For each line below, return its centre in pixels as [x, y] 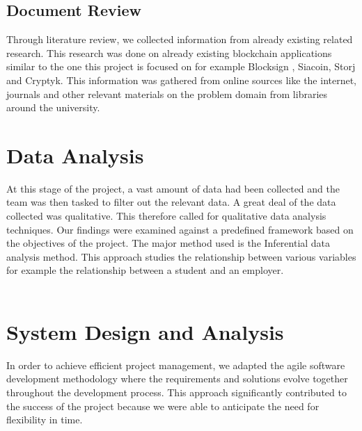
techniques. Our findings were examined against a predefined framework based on [180, 229]
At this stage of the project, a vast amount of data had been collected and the [173, 188]
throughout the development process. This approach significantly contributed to [176, 392]
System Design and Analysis [145, 331]
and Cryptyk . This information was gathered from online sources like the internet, [182, 80]
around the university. [53, 107]
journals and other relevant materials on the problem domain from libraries [167, 93]
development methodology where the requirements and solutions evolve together [177, 379]
